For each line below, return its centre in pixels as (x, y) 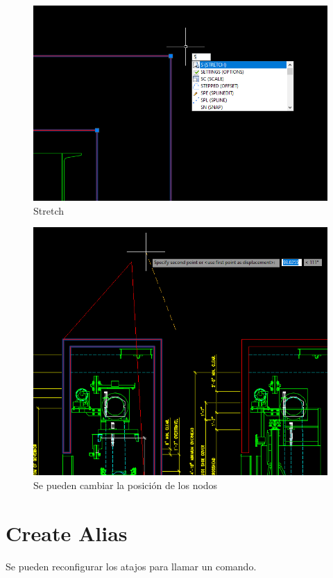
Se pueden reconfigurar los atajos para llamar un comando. (131, 566)
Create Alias (67, 532)
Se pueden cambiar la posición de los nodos (126, 485)
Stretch (49, 210)
